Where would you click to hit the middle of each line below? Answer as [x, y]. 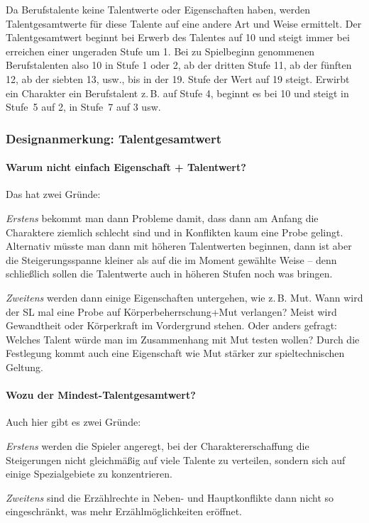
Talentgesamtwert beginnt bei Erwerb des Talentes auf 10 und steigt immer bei [178, 37]
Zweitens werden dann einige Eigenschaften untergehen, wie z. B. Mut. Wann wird [184, 297]
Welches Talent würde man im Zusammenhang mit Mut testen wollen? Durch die [183, 339]
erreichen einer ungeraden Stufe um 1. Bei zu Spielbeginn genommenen [160, 51]
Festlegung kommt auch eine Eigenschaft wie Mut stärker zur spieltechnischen [175, 353]
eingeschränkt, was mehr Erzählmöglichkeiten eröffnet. [124, 511]
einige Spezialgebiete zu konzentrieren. [89, 474]
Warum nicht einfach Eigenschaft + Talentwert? [126, 167]
